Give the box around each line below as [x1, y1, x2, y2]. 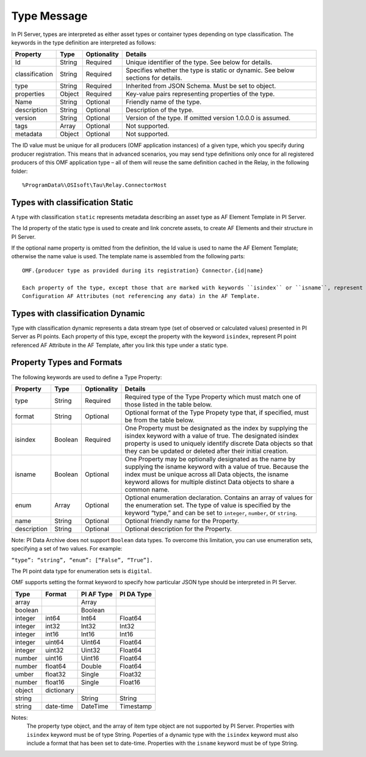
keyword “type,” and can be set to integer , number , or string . [124, 509, 298, 517]
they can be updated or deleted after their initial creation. [124, 446, 289, 455]
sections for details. [125, 74, 182, 82]
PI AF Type [81, 590, 113, 598]
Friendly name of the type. [125, 98, 202, 106]
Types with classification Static [11, 197, 134, 208]
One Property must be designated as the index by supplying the [124, 424, 308, 432]
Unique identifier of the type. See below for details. [125, 58, 273, 67]
